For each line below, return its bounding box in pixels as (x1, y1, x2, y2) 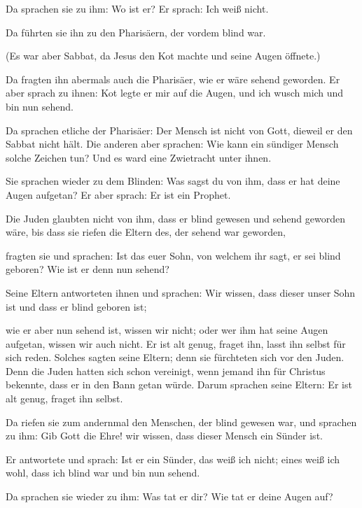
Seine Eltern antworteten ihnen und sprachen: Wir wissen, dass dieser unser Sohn (6, 285, 356, 299)
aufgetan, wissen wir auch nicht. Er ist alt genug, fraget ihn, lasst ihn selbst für (6, 336, 346, 351)
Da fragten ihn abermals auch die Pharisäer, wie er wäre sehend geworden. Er (6, 71, 340, 86)
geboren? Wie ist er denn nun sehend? (6, 262, 169, 276)
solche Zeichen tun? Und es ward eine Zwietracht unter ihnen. (6, 150, 272, 164)
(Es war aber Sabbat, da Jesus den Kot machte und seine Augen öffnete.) (6, 48, 321, 63)
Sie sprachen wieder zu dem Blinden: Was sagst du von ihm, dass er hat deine (6, 174, 340, 188)
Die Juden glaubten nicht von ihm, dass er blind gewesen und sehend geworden (6, 211, 345, 225)
